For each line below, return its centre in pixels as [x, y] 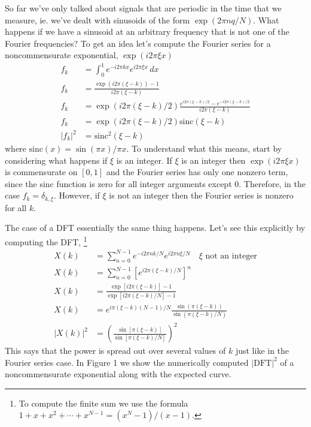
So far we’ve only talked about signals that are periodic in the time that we [143, 8]
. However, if [77, 195]
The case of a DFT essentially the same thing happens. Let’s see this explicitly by [155, 228]
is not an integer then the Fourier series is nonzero [201, 195]
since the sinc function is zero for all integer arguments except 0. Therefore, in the [155, 183]
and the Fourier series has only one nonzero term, [197, 172]
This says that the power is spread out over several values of [115, 351]
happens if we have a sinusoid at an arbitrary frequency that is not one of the [147, 31]
